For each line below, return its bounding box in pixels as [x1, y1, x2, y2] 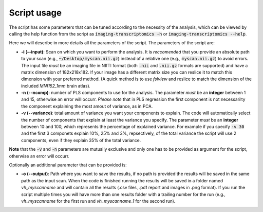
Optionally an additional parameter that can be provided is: [9, 162, 127, 168]
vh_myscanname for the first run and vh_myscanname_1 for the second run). [21, 198, 175, 204]
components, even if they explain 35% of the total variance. [21, 137, 141, 143]
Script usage [9, 7, 62, 18]
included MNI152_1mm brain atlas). [21, 83, 91, 88]
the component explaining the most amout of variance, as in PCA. [21, 103, 153, 109]
